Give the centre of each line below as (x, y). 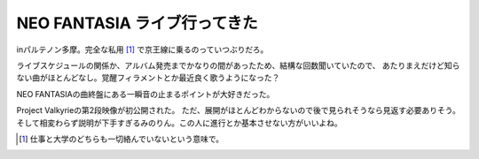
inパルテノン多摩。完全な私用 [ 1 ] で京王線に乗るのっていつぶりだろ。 (142, 49)
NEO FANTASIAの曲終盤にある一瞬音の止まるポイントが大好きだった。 (145, 94)
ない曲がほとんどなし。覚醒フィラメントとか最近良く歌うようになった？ (148, 78)
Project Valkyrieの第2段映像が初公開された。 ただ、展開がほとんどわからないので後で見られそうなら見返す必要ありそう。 (238, 110)
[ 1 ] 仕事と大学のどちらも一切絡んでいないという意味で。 (122, 139)
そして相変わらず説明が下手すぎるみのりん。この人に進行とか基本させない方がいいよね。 (180, 123)
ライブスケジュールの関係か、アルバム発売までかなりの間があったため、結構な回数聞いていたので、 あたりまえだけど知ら (238, 65)
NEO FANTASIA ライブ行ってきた (137, 23)
